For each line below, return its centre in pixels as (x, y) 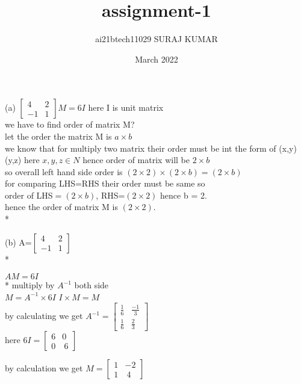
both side (92, 285)
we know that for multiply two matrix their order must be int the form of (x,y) (151, 148)
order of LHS (29, 195)
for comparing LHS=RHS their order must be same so (105, 183)
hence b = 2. (184, 195)
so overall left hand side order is (64, 171)
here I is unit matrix (126, 107)
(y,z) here (22, 160)
